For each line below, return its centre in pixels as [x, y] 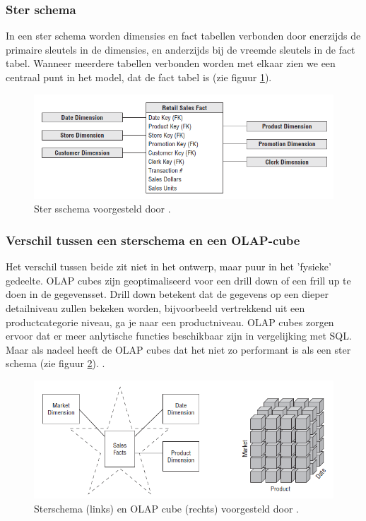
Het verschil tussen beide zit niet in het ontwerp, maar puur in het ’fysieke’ [169, 267]
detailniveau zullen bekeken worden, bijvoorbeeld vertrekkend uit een [155, 308]
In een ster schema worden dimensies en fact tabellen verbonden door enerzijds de [183, 36]
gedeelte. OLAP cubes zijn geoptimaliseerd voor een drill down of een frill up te [178, 280]
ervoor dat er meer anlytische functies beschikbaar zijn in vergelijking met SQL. [179, 336]
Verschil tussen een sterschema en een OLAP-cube [153, 240]
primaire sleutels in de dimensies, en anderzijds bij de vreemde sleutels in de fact [181, 49]
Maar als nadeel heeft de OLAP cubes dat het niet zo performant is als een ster [178, 349]
